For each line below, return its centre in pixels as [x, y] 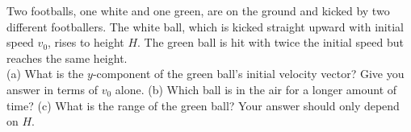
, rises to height [86, 42]
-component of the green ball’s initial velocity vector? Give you [248, 74]
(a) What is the [45, 74]
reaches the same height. [67, 58]
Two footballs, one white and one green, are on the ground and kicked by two [198, 10]
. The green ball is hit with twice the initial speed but [271, 42]
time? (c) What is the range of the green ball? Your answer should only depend [203, 105]
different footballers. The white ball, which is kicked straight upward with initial [205, 26]
